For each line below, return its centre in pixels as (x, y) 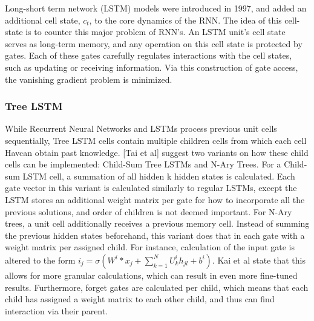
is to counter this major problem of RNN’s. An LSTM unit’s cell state (155, 32)
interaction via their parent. (57, 310)
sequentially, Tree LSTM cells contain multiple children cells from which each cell (156, 140)
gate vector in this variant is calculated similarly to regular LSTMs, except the (151, 188)
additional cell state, (43, 20)
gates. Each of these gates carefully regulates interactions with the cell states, (149, 55)
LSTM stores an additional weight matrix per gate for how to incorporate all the (155, 199)
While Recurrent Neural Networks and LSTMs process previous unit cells (141, 128)
